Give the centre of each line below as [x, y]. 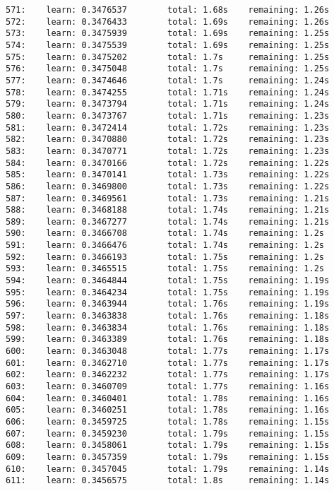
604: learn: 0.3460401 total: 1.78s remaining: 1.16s [168, 398]
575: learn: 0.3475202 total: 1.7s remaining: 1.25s [168, 57]
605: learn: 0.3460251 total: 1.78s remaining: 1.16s [168, 410]
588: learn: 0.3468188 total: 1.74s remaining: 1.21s [168, 210]
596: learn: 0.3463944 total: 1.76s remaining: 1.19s [168, 304]
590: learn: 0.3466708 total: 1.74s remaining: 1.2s [165, 233]
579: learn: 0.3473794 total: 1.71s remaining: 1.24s [168, 104]
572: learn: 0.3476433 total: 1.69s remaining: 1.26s [168, 22]
